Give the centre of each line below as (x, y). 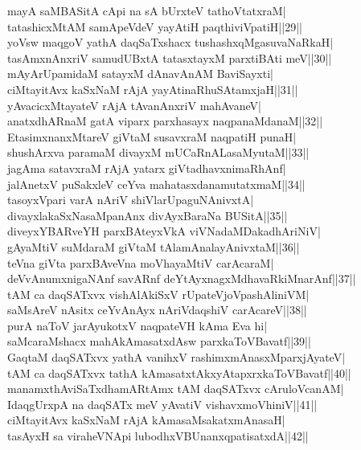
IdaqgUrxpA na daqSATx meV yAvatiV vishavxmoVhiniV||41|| (162, 404)
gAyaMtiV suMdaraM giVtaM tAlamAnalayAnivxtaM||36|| (154, 246)
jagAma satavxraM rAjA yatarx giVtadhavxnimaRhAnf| (147, 168)
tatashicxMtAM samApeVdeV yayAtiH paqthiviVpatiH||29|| (155, 26)
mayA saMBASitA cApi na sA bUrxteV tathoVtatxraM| (147, 10)
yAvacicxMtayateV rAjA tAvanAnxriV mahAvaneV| (134, 105)
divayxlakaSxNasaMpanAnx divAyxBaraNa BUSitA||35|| (148, 215)
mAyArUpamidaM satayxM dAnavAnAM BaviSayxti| (140, 74)
